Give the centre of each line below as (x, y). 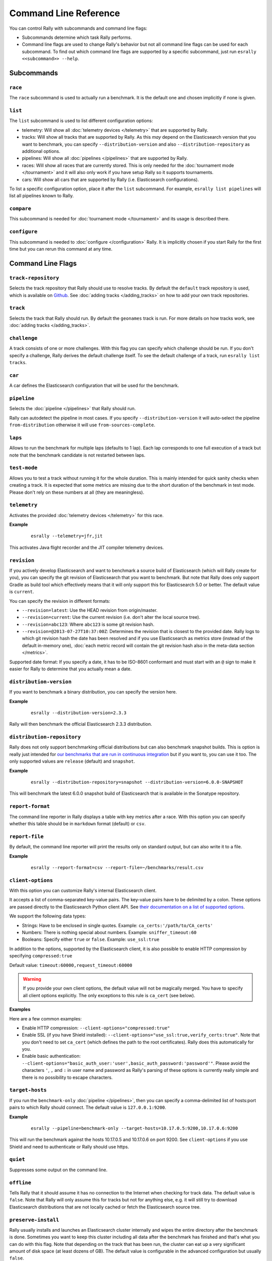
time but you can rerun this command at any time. (61, 249)
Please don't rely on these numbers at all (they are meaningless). (77, 492)
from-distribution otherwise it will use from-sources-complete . (82, 425)
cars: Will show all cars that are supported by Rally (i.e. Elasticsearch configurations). (110, 180)
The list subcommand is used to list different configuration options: (81, 121)
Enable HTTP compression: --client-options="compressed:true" (96, 1028)
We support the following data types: (48, 916)
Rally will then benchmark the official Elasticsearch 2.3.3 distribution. (81, 724)
